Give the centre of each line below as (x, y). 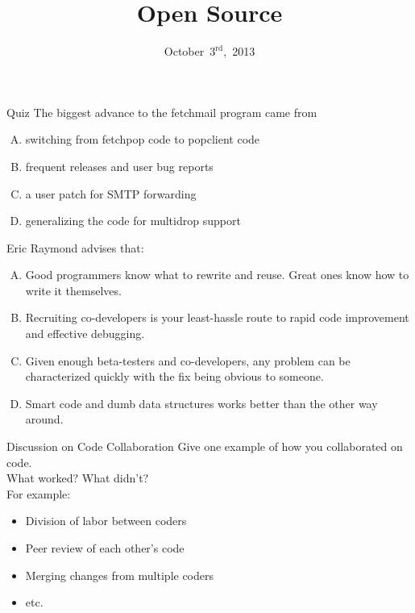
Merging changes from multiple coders (120, 575)
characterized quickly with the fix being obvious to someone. (174, 376)
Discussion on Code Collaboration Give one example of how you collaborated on (205, 446)
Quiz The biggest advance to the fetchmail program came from (162, 112)
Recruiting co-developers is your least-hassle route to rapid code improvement (217, 317)
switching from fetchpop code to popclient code (143, 139)
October (184, 51)
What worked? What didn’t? (78, 478)
